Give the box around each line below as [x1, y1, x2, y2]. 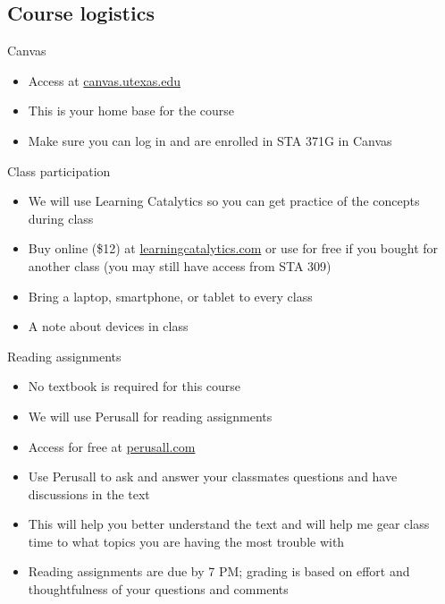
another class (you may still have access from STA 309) [28, 256, 332, 275]
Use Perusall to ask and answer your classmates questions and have [28, 467, 398, 486]
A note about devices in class [28, 317, 189, 336]
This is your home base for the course [28, 101, 235, 120]
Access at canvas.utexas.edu [28, 71, 181, 89]
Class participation [7, 161, 111, 180]
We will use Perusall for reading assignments [28, 406, 273, 425]
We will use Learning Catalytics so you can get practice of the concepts [28, 191, 420, 210]
